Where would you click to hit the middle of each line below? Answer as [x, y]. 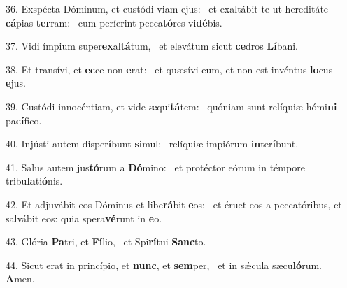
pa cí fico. [24, 120]
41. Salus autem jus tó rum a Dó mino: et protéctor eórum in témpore [155, 167]
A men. [20, 279]
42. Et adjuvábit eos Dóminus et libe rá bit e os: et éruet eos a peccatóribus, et [174, 204]
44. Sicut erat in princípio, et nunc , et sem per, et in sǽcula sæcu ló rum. [164, 265]
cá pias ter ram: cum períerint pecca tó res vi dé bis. [114, 22]
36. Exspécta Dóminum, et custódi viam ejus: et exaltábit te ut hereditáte [167, 8]
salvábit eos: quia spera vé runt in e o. [84, 218]
